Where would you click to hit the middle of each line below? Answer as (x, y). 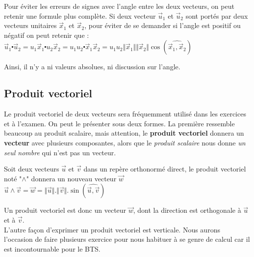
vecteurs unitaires (30, 25)
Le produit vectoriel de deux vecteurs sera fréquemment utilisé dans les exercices (125, 114)
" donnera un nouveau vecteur (71, 178)
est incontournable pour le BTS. (52, 248)
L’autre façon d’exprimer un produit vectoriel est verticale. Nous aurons (112, 229)
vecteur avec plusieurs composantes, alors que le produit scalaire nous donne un (125, 142)
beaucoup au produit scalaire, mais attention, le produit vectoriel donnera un (124, 133)
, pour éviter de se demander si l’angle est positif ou (163, 25)
